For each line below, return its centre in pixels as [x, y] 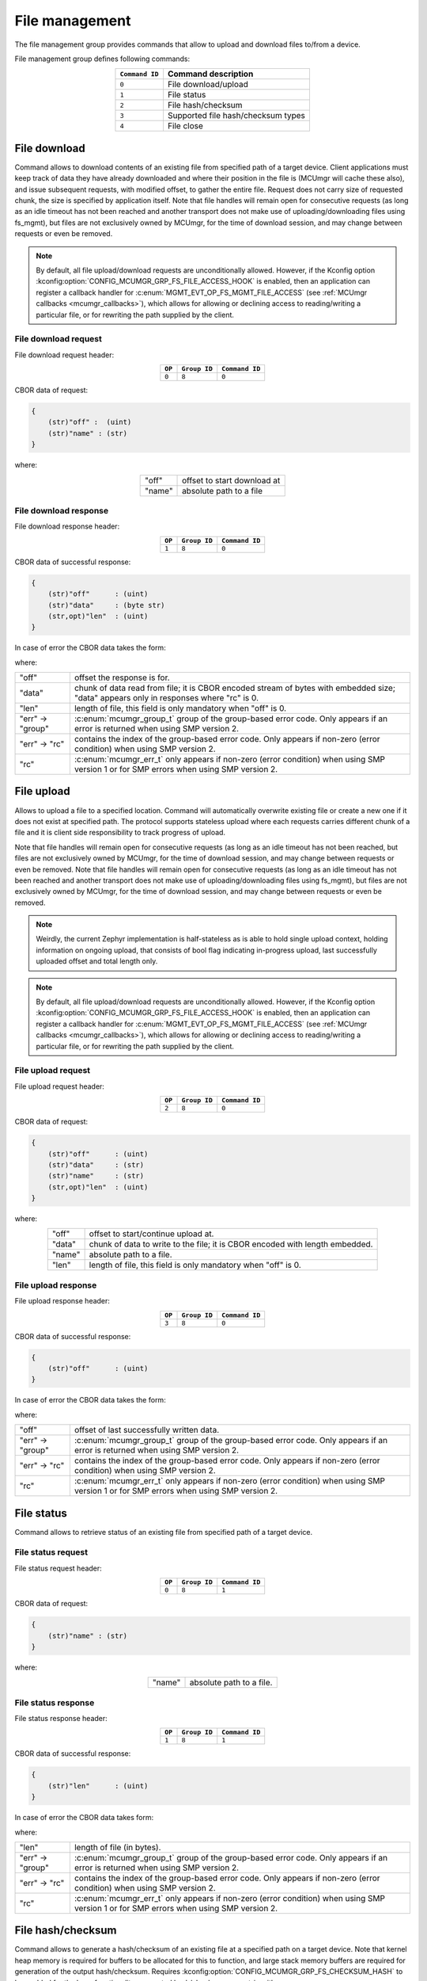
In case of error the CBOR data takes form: [84, 1818]
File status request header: [58, 1568]
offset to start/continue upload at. [151, 1234]
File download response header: [67, 526]
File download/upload [208, 85]
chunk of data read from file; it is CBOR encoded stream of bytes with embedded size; [234, 688]
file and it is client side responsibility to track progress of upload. [120, 833]
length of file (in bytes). [117, 1847]
